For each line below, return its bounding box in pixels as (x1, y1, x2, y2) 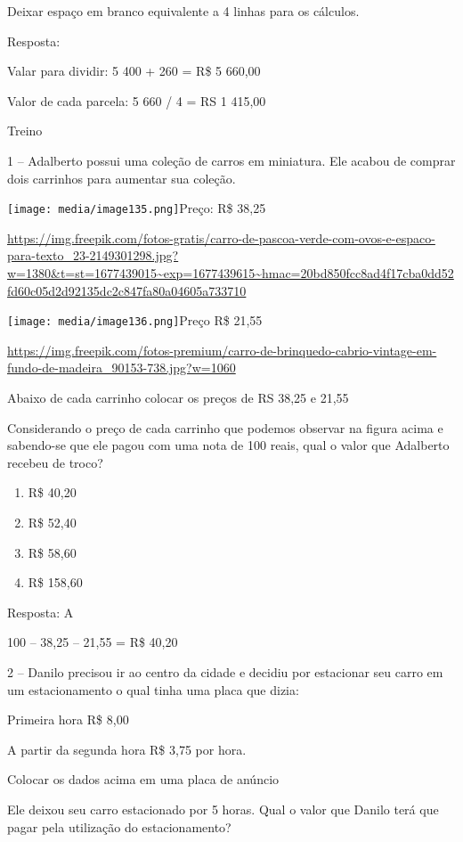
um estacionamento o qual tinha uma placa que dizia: (7, 680, 299, 699)
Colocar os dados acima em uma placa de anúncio (7, 770, 280, 789)
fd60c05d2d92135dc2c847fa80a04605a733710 (7, 281, 247, 299)
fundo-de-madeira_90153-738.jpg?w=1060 (7, 358, 236, 377)
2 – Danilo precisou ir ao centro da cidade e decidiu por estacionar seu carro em (7, 662, 443, 681)
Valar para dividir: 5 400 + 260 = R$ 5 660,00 (7, 61, 261, 80)
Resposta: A (7, 602, 74, 621)
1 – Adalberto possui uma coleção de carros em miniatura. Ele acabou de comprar (7, 151, 456, 169)
